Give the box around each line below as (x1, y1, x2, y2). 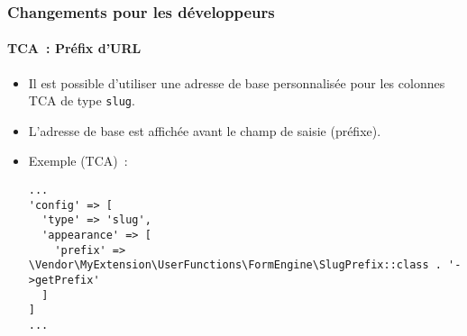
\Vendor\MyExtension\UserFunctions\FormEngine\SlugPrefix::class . (28, 259, 442, 272)
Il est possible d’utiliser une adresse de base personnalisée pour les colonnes (28, 73, 445, 92)
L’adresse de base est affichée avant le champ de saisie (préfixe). (28, 121, 381, 140)
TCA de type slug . (28, 91, 135, 110)
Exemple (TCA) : (28, 151, 128, 170)
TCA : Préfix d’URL (7, 39, 142, 58)
